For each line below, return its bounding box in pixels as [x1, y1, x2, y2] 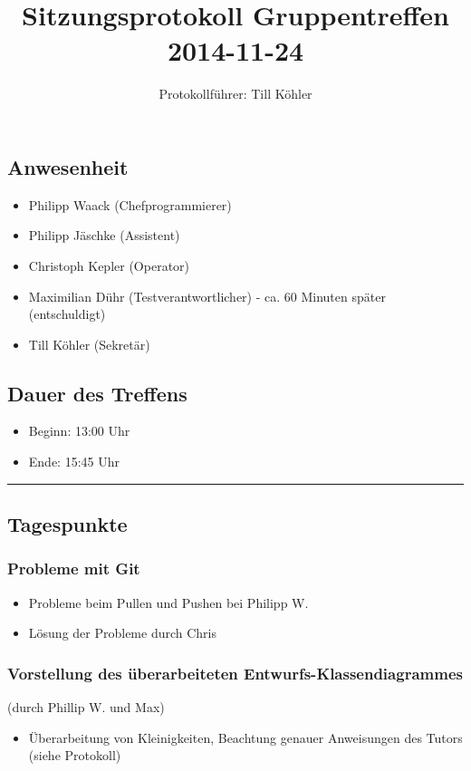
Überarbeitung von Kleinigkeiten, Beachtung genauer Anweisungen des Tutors [28, 728, 463, 747]
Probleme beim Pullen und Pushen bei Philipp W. [28, 593, 309, 612]
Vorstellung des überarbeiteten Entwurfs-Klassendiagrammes [7, 661, 463, 684]
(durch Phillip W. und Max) [7, 698, 165, 717]
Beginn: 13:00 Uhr [28, 421, 130, 440]
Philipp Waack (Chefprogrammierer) [28, 195, 232, 214]
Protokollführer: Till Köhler [159, 84, 312, 103]
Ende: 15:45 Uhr [28, 452, 120, 471]
